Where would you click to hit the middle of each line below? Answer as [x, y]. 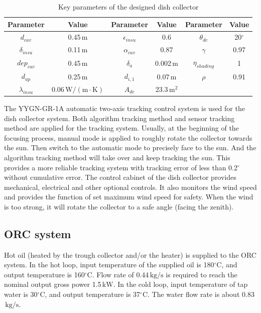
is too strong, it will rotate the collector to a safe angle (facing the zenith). [119, 206]
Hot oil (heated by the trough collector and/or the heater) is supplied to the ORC [130, 254]
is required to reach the [202, 274]
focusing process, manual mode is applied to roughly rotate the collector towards [128, 137]
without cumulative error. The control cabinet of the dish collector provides [120, 177]
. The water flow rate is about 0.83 [201, 294]
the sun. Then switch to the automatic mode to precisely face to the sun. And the [130, 147]
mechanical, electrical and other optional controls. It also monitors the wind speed [130, 187]
